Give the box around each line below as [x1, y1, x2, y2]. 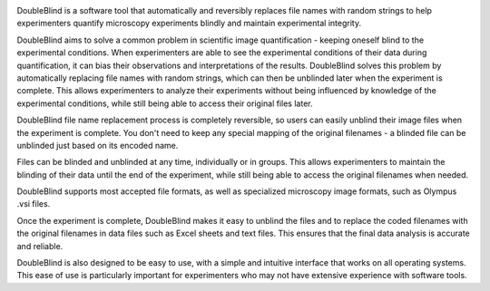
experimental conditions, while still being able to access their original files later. [16, 98, 313, 109]
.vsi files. [16, 199, 51, 209]
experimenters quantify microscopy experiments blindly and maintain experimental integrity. [16, 18, 362, 29]
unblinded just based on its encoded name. [16, 140, 179, 150]
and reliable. [16, 240, 64, 251]
